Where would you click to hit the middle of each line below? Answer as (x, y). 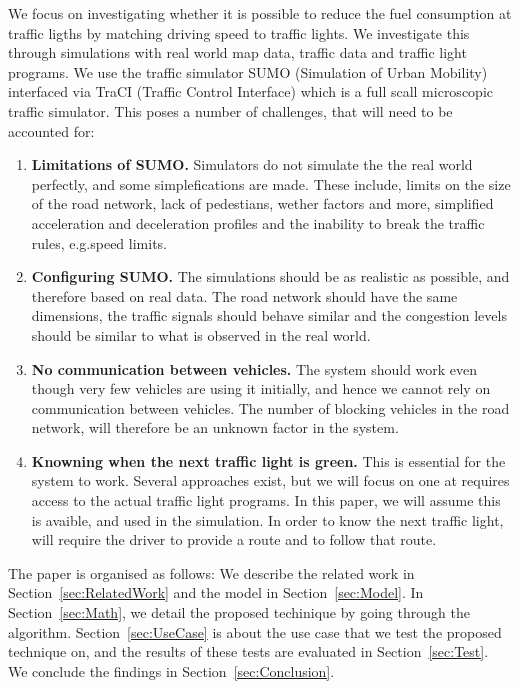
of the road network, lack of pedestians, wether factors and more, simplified (262, 203)
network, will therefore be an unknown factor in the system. (215, 427)
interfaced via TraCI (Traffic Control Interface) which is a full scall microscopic (250, 91)
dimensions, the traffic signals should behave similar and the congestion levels (269, 315)
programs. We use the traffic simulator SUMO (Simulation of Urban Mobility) (248, 71)
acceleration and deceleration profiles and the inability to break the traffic (258, 222)
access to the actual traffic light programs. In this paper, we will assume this (266, 500)
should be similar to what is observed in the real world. (201, 334)
